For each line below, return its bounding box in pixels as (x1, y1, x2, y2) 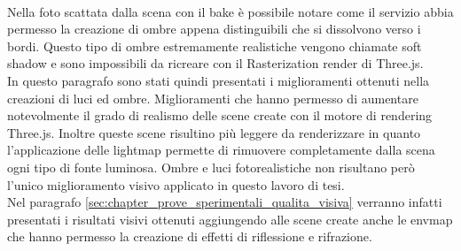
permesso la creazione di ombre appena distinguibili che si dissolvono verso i (7, 19, 421, 38)
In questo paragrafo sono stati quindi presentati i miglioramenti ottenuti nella (7, 71, 430, 89)
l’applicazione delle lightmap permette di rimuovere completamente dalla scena (7, 141, 435, 159)
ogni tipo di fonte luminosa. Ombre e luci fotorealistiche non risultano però (7, 157, 415, 176)
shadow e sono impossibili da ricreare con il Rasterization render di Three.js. (7, 54, 424, 72)
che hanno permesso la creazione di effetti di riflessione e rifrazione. (7, 227, 372, 246)
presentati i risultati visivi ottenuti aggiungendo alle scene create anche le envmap (7, 209, 453, 228)
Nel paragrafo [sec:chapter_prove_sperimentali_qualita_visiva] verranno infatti (7, 193, 442, 211)
